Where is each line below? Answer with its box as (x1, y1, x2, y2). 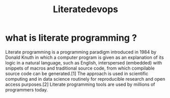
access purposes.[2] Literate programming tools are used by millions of (5, 81, 155, 87)
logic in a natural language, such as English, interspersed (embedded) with (5, 59, 162, 66)
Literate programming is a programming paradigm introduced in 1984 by (5, 49, 157, 55)
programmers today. (5, 86, 48, 92)
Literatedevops (52, 4, 119, 15)
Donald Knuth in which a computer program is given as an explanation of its (5, 54, 164, 60)
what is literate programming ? (5, 32, 137, 44)
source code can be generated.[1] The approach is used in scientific (5, 70, 149, 77)
